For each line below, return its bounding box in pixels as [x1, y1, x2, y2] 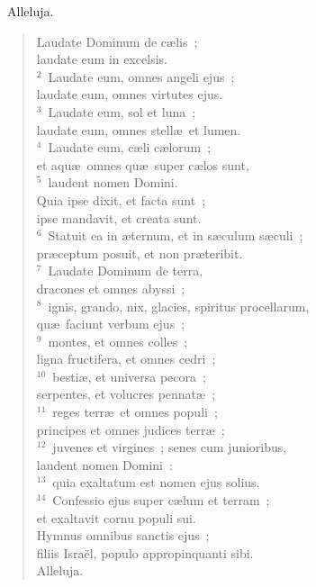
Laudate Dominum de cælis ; [36, 32, 198, 50]
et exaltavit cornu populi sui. [36, 508, 196, 527]
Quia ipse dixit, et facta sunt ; [36, 190, 206, 209]
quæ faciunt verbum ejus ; [36, 314, 185, 333]
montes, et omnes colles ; [48, 331, 188, 350]
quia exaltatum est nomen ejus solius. [52, 473, 260, 492]
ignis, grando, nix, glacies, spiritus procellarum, [48, 296, 310, 315]
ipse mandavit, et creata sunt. [36, 208, 202, 227]
